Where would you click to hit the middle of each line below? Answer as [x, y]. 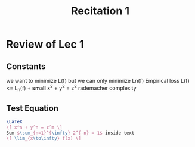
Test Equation [32, 108]
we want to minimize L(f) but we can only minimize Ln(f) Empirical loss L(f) [98, 81]
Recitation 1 [100, 11]
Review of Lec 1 [45, 44]
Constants [26, 66]
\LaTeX [14, 122]
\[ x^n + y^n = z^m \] [34, 127]
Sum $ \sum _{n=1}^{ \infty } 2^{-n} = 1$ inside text [70, 133]
